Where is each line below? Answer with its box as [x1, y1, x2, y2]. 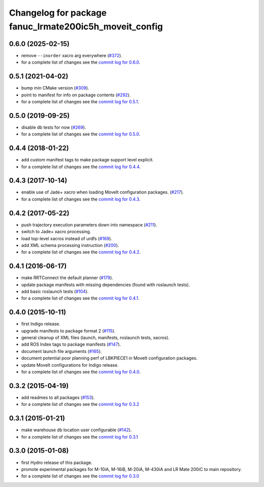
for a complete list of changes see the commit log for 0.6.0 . [21, 59, 140, 66]
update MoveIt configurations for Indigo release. [21, 362, 119, 368]
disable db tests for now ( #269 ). [21, 124, 87, 130]
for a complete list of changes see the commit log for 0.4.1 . [21, 295, 139, 301]
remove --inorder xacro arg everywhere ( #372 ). [21, 52, 122, 58]
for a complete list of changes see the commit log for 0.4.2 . [21, 249, 141, 255]
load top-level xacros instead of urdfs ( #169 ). [21, 235, 112, 242]
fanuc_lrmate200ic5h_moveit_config [9, 21, 163, 32]
